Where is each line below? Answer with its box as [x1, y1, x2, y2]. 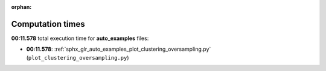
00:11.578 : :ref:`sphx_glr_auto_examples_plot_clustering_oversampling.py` [26, 45, 211, 53]
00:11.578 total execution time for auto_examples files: [11, 35, 149, 42]
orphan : [11, 4, 32, 10]
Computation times [11, 18, 85, 29]
